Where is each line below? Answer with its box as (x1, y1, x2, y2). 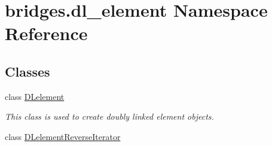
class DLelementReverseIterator (5, 130, 121, 142)
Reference (5, 21, 88, 45)
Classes (5, 62, 50, 80)
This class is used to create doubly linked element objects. (5, 110, 214, 123)
